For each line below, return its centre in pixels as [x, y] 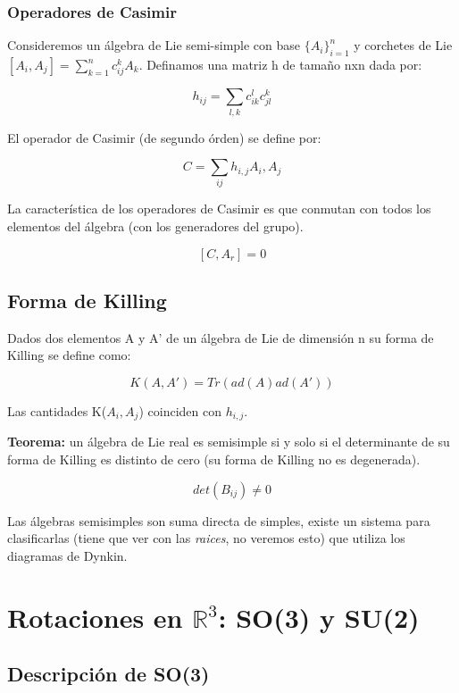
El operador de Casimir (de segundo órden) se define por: [164, 137]
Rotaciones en [95, 617]
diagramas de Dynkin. [67, 555]
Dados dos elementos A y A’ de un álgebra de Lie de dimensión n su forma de [221, 337]
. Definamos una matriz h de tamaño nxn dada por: [280, 65]
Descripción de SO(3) [108, 674]
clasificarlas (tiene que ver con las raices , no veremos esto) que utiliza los [206, 538]
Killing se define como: [69, 355]
